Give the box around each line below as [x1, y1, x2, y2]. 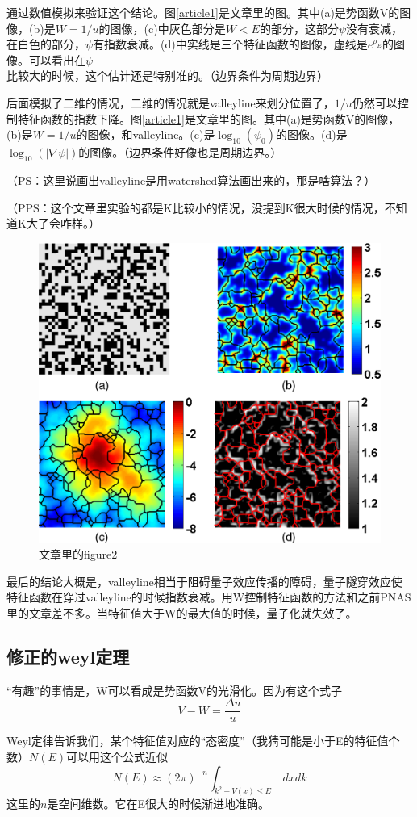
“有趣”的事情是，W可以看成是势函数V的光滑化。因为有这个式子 [6, 681, 343, 698]
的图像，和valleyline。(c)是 [76, 126, 215, 143]
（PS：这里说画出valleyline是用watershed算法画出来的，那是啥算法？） [6, 171, 376, 188]
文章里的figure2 [39, 546, 118, 563]
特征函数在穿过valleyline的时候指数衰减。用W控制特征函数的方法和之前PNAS [6, 589, 411, 605]
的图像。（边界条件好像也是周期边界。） [78, 144, 282, 161]
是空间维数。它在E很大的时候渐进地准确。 [47, 795, 269, 812]
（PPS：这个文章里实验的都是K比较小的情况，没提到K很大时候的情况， [6, 199, 385, 216]
